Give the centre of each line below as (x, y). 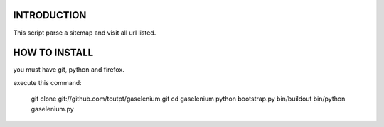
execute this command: (47, 82)
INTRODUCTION (50, 15)
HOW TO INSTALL (53, 53)
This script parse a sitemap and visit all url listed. (85, 33)
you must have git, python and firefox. (69, 70)
